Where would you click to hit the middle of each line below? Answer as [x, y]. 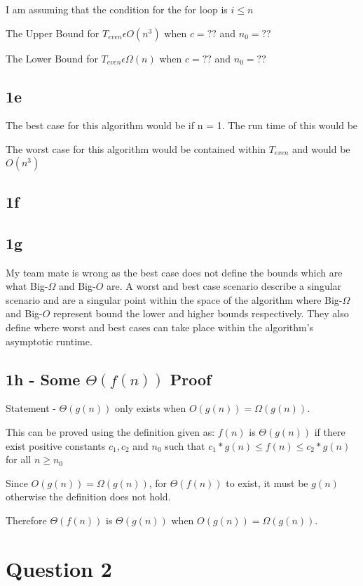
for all [19, 459]
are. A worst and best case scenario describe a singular [224, 286]
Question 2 [59, 568]
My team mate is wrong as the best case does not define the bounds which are [174, 272]
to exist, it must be [267, 482]
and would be [321, 148]
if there [330, 431]
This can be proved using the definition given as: [110, 431]
